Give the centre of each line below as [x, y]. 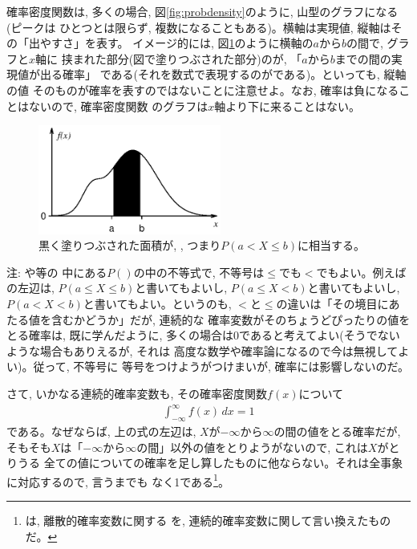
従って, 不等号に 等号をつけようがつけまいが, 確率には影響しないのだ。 [221, 366]
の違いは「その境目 [327, 304]
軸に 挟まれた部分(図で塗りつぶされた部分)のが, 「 [169, 58]
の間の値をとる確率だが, [337, 431]
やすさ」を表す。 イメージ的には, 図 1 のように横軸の [176, 43]
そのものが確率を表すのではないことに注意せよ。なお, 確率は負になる [216, 89]
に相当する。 [332, 245]
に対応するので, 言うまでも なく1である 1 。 [118, 480]
